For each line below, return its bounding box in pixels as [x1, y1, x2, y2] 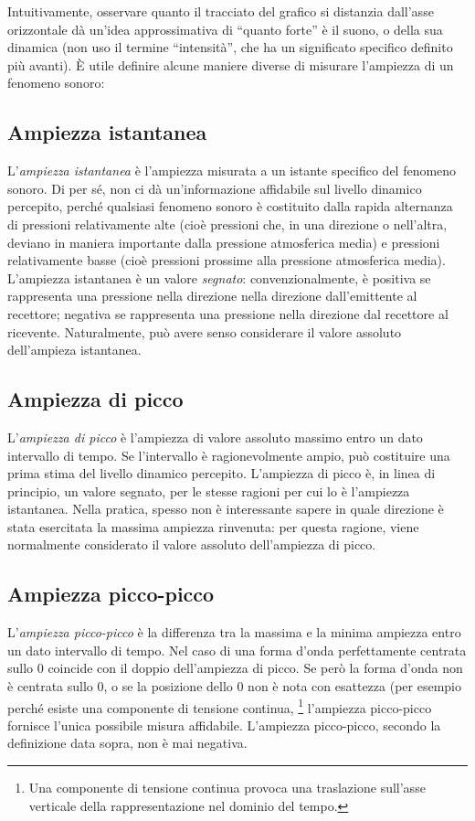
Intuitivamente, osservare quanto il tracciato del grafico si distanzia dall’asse [7, 2, 434, 20]
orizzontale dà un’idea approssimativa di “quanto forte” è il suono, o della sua [7, 19, 443, 38]
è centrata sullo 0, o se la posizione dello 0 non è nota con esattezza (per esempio [7, 677, 461, 696]
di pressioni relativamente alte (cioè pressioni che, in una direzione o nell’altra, [7, 214, 448, 233]
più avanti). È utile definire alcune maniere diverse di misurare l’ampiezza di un [7, 55, 454, 74]
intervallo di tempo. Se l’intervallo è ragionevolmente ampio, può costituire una [7, 445, 450, 464]
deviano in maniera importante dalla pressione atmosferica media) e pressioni [7, 232, 440, 251]
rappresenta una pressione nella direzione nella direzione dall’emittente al [7, 286, 417, 305]
